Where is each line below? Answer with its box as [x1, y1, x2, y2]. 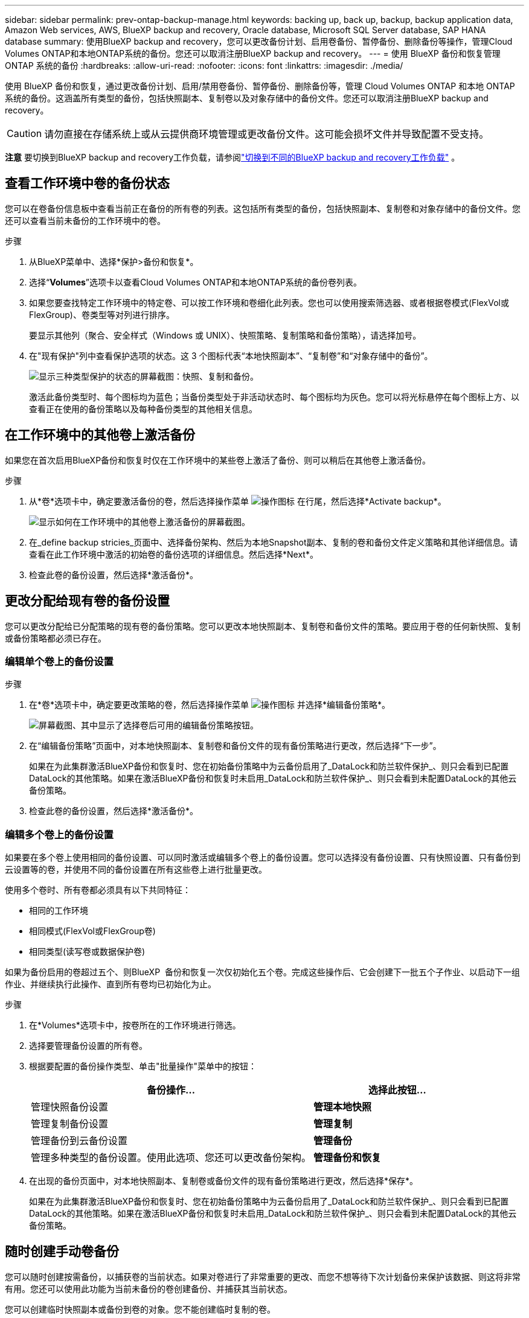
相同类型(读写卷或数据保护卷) [29, 946, 146, 957]
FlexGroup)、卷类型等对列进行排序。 [29, 309, 175, 320]
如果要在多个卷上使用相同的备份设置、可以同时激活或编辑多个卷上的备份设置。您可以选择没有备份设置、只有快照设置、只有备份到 [5, 852, 521, 863]
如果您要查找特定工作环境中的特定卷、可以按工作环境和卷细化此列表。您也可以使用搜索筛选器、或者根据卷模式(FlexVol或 [29, 297, 509, 308]
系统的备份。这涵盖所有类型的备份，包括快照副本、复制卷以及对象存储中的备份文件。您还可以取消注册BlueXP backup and [5, 93, 489, 103]
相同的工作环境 [29, 905, 88, 916]
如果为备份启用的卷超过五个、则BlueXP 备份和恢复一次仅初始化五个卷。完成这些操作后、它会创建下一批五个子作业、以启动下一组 [5, 967, 520, 978]
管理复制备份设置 [31, 1118, 109, 1130]
